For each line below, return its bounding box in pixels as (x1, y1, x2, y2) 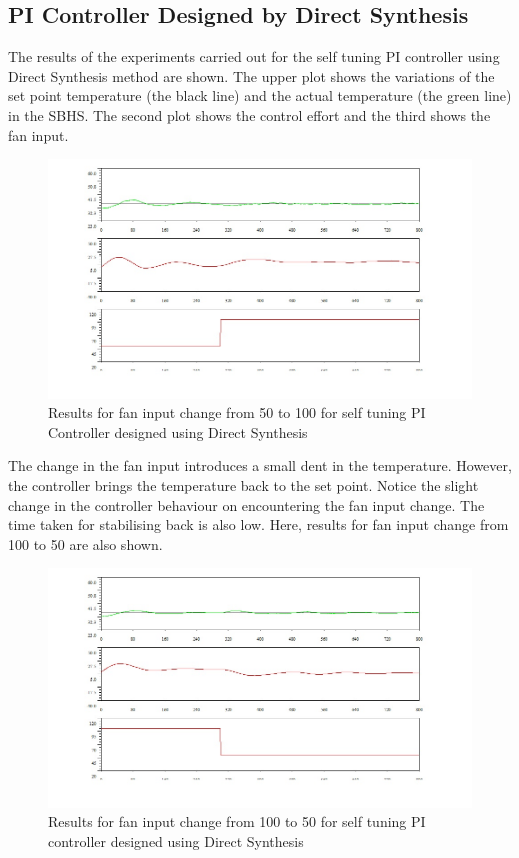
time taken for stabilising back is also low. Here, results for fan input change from (8, 514, 509, 535)
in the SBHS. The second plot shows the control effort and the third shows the (8, 104, 491, 125)
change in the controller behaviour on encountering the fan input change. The (8, 494, 485, 515)
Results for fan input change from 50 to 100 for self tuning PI (48, 402, 426, 423)
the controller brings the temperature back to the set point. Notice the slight (8, 474, 479, 495)
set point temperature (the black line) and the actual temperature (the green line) (8, 85, 512, 106)
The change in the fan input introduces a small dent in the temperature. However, (8, 455, 512, 476)
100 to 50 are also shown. (8, 533, 163, 554)
